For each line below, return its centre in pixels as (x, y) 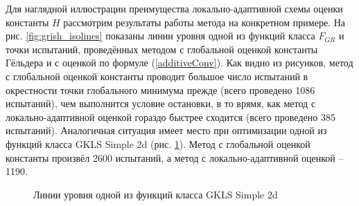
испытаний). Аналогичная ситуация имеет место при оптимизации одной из (166, 130)
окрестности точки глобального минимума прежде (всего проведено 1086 (160, 90)
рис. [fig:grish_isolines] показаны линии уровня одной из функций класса (160, 36)
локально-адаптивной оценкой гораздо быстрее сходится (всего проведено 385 (170, 116)
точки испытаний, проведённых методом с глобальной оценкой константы (162, 49)
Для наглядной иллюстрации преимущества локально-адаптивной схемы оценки (174, 8)
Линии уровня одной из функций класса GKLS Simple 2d (156, 194)
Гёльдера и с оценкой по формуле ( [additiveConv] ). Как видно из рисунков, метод (179, 63)
